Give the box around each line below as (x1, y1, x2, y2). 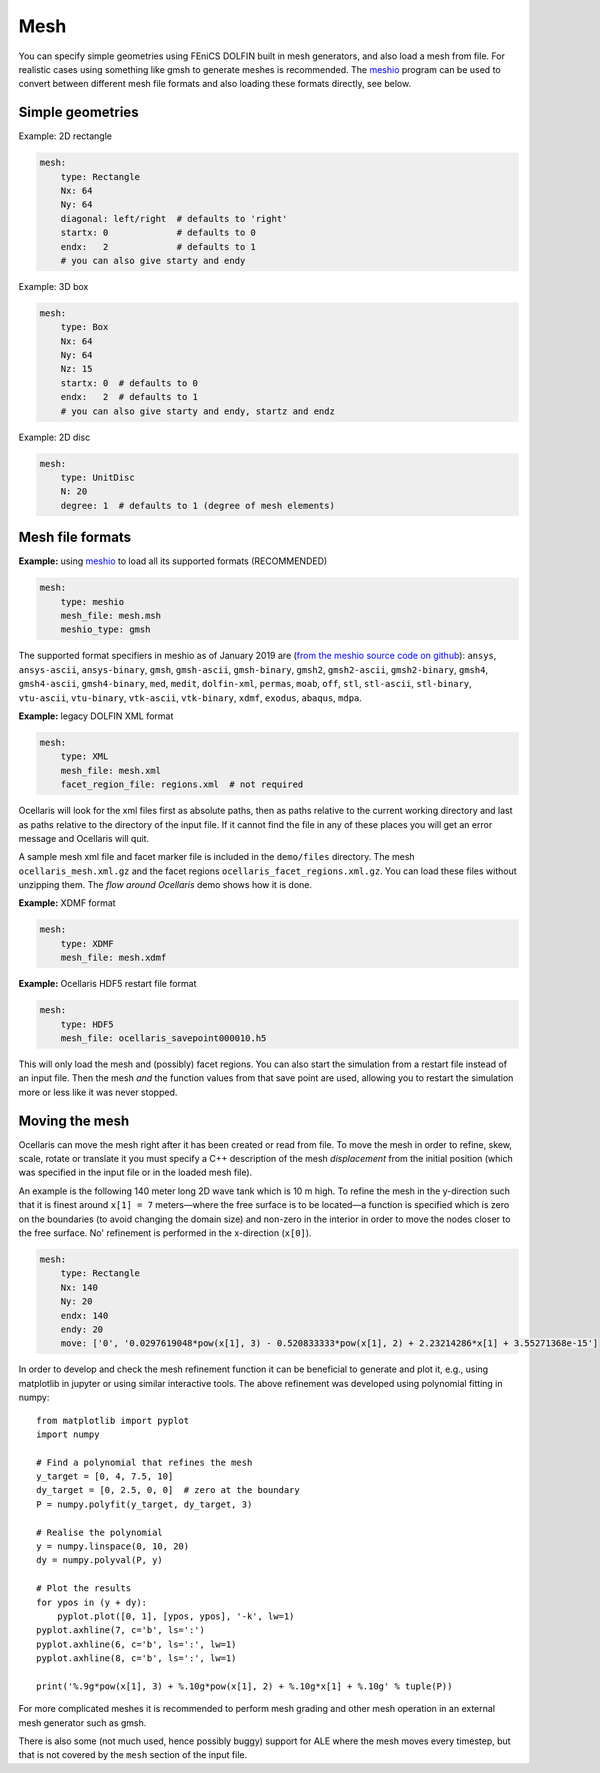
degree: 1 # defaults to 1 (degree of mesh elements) (60, 500, 335, 511)
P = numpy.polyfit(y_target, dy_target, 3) (36, 1498, 253, 1510)
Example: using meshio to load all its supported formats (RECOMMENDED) (18, 555, 328, 567)
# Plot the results (36, 1583, 132, 1594)
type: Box (60, 321, 109, 333)
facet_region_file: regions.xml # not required (60, 779, 304, 790)
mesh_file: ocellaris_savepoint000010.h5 (60, 1033, 267, 1044)
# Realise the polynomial (36, 1526, 164, 1538)
